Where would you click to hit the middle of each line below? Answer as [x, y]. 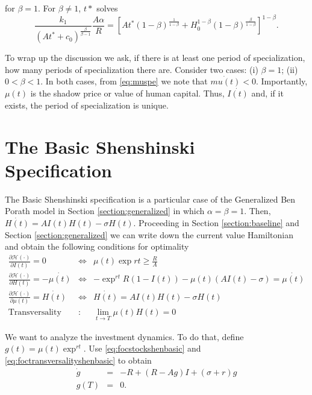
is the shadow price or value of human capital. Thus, [127, 93]
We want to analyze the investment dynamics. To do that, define [124, 336]
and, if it [267, 93]
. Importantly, [282, 81]
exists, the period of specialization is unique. [87, 105]
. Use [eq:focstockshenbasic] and [142, 348]
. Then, [257, 211]
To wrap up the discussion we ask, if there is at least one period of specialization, [155, 58]
